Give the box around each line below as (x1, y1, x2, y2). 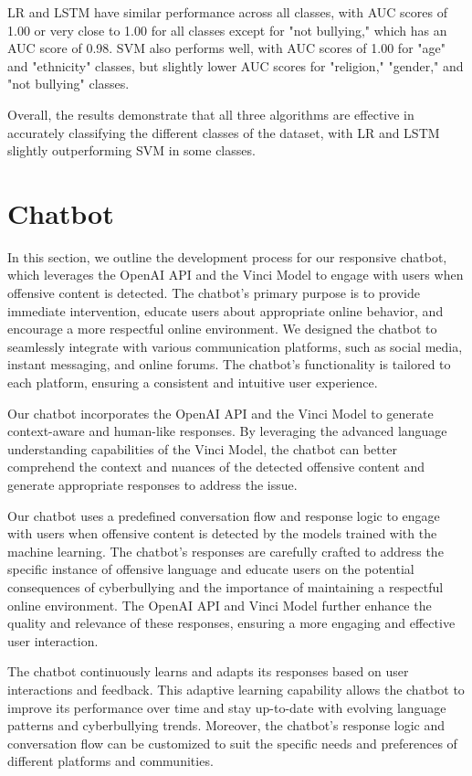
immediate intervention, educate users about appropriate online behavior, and (7, 301, 444, 320)
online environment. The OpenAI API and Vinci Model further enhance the (7, 595, 432, 614)
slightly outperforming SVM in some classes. (7, 141, 256, 160)
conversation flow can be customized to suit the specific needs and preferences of (7, 733, 457, 752)
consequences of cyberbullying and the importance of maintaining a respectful (7, 577, 444, 596)
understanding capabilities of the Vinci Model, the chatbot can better (7, 439, 397, 458)
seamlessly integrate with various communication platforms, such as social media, (7, 336, 463, 356)
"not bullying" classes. (7, 74, 130, 93)
